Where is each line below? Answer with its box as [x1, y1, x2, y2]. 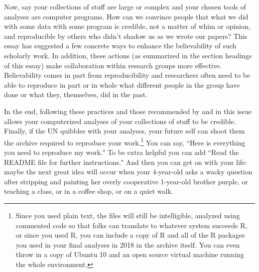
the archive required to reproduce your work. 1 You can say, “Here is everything [4, 136, 246, 147]
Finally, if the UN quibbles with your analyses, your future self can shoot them [4, 126, 245, 136]
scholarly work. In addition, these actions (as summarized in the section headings [4, 50, 252, 60]
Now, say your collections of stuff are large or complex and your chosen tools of [4, 1, 246, 11]
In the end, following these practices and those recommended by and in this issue [4, 106, 252, 116]
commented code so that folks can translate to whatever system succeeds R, [15, 220, 248, 230]
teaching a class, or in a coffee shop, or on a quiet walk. [4, 186, 173, 196]
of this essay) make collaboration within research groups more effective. [4, 60, 222, 70]
